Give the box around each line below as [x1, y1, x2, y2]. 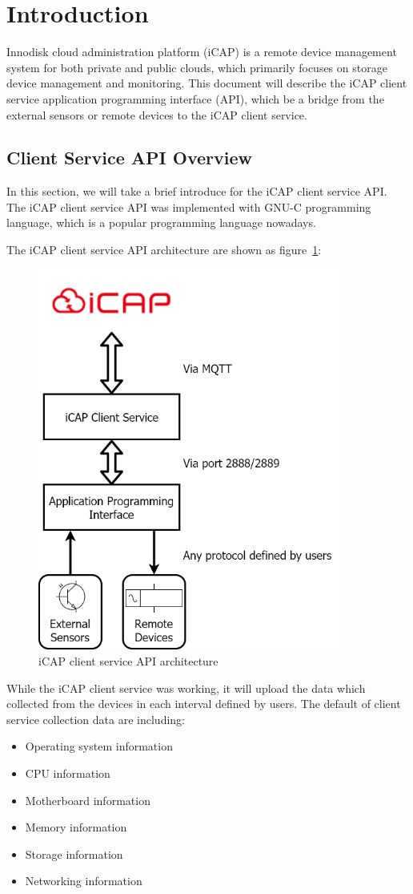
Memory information [25, 819, 127, 835]
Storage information [25, 845, 123, 862]
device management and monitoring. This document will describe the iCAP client [6, 75, 407, 91]
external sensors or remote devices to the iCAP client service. [6, 106, 307, 123]
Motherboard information [25, 791, 150, 808]
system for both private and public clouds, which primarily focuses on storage [6, 59, 387, 75]
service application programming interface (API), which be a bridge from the [6, 90, 384, 107]
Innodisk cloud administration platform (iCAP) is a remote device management [6, 43, 397, 60]
